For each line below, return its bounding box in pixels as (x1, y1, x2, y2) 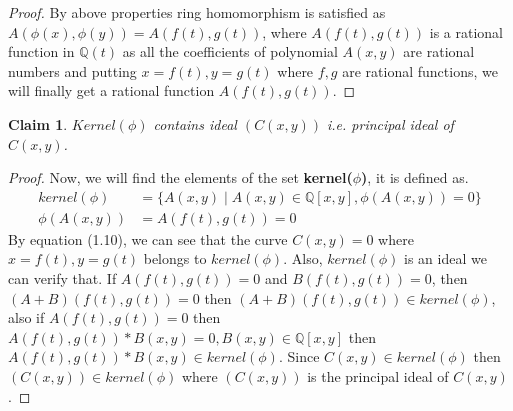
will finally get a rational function (8, 80, 215, 101)
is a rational (429, 21, 503, 42)
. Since (278, 346, 320, 367)
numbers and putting (8, 60, 137, 81)
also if (8, 307, 45, 328)
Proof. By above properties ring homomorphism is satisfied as (8, 2, 386, 22)
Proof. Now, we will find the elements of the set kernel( (8, 167, 353, 188)
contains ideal (153, 113, 237, 134)
